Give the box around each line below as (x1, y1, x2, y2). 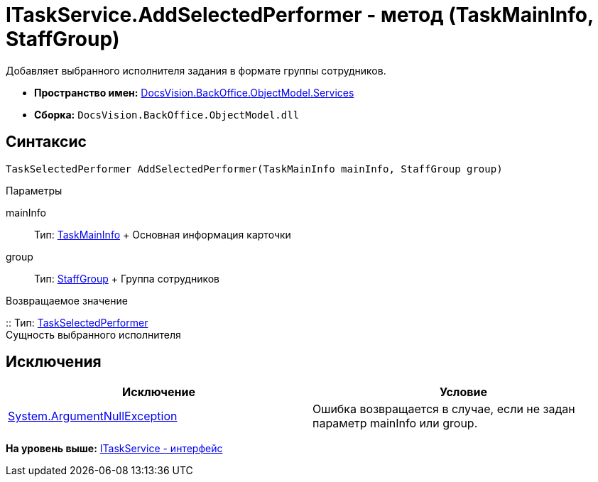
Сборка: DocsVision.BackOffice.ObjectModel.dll (34, 108, 300, 121)
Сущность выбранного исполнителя (6, 328, 181, 341)
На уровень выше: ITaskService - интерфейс (6, 442, 223, 455)
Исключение (122, 385, 195, 400)
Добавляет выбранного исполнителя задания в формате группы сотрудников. (6, 64, 386, 77)
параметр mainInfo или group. (312, 416, 478, 431)
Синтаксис (6, 133, 87, 151)
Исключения (6, 353, 102, 371)
